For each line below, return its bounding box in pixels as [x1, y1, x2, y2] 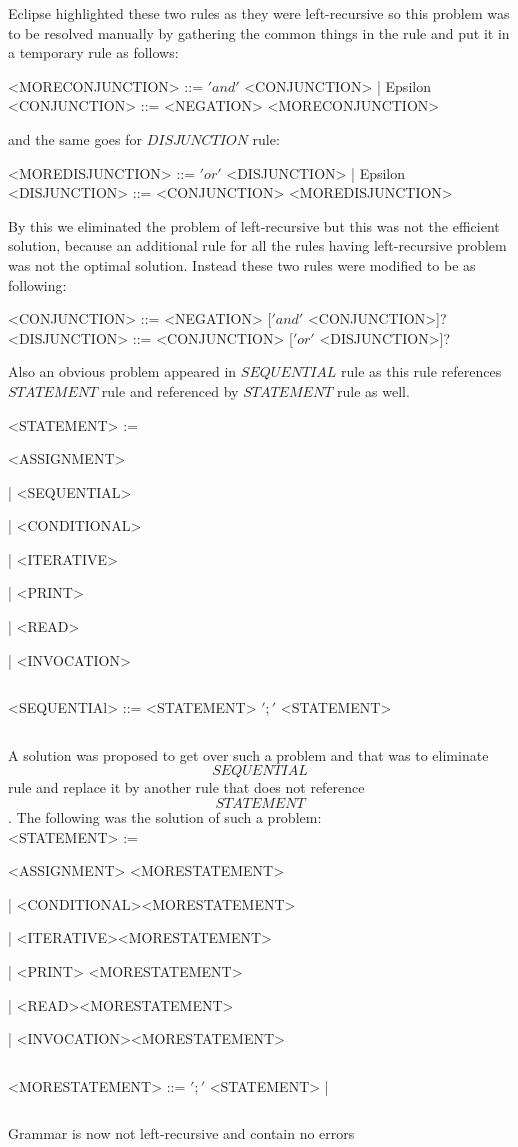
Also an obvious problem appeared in [8, 361, 237, 382]
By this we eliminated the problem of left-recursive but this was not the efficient [8, 215, 500, 236]
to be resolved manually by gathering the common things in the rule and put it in [8, 22, 510, 43]
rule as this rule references [341, 361, 502, 382]
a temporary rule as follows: [8, 42, 179, 63]
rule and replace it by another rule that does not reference [8, 777, 365, 798]
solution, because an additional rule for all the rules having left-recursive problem [8, 235, 507, 256]
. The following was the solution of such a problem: [8, 807, 322, 828]
